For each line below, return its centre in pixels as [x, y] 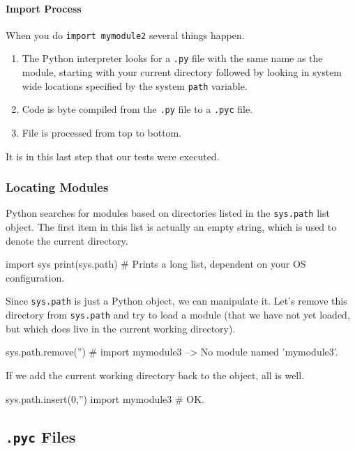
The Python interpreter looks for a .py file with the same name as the [172, 58]
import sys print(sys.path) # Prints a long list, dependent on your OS [156, 264]
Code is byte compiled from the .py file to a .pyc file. [137, 109]
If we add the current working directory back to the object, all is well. [155, 375]
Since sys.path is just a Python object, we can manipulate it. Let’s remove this [176, 301]
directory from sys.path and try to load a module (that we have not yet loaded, [178, 315]
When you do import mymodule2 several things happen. [125, 35]
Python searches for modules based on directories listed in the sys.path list [168, 213]
